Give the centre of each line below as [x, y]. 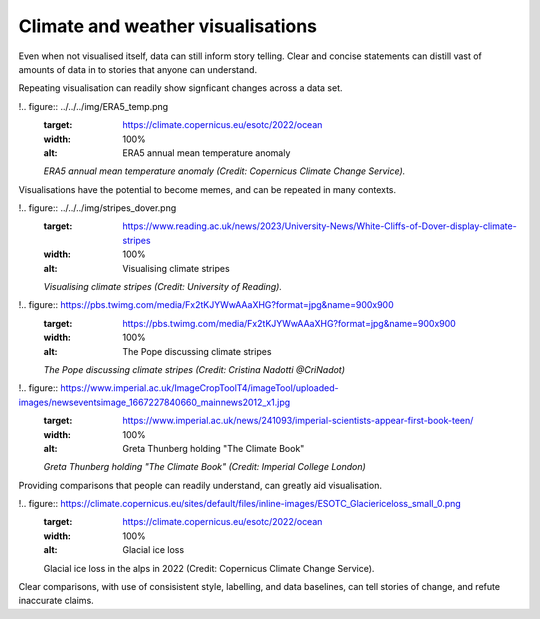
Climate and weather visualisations [168, 26]
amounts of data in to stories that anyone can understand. [138, 69]
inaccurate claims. [56, 601]
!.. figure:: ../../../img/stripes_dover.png [97, 208]
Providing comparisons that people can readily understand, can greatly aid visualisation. [200, 485]
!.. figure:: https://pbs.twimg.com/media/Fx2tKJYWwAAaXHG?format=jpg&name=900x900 [206, 305]
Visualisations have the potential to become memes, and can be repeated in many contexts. [207, 189]
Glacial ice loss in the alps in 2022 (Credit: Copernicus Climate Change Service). [209, 568]
